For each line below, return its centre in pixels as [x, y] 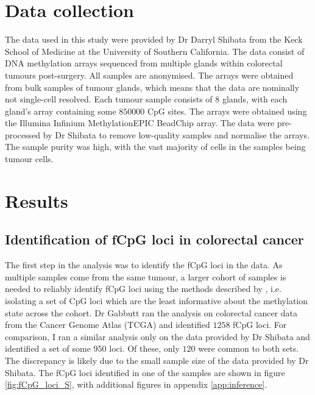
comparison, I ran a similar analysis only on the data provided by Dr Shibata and [157, 336]
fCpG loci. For [260, 325]
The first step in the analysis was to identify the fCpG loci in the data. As [144, 265]
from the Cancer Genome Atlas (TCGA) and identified [108, 325]
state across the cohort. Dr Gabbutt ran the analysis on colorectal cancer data [151, 312]
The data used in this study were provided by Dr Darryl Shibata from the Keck [154, 39]
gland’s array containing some [61, 111]
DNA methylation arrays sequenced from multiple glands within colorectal [144, 63]
